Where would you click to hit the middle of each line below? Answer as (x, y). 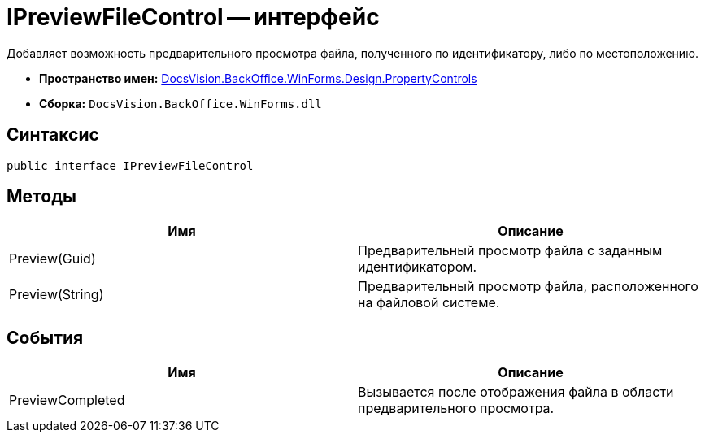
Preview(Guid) (52, 259)
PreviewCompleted (67, 400)
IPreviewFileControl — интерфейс (193, 17)
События (45, 337)
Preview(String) (57, 295)
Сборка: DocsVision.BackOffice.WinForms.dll (181, 103)
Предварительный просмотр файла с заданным (510, 251)
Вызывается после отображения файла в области (516, 392)
